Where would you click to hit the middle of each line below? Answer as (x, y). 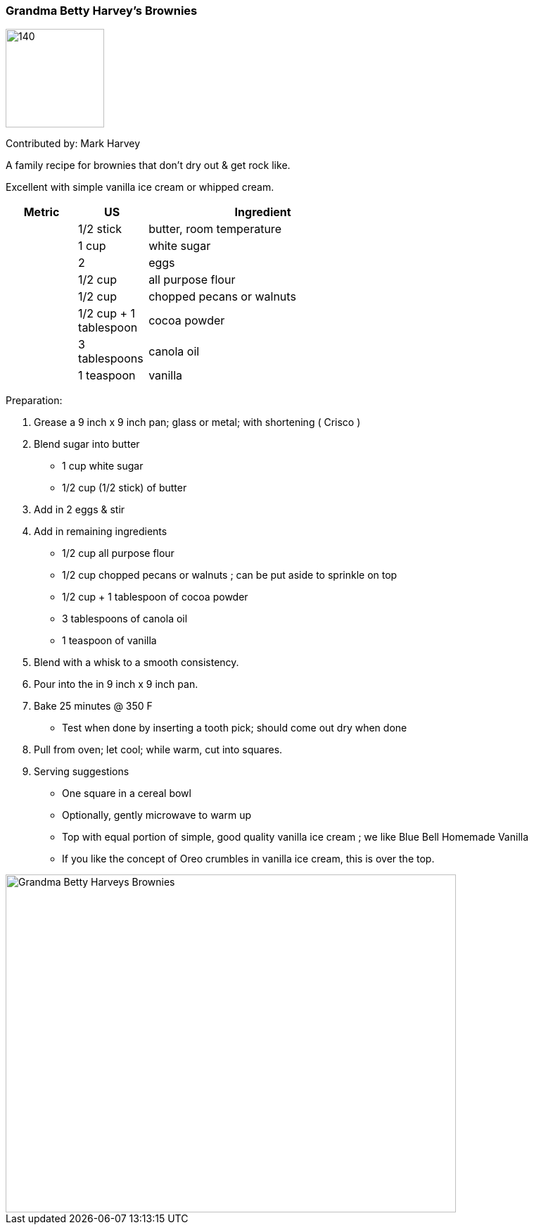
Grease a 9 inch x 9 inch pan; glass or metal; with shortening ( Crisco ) (197, 422)
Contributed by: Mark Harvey (73, 144)
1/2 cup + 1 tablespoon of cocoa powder (155, 597)
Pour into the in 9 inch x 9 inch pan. (116, 684)
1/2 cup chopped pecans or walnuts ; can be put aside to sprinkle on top (230, 575)
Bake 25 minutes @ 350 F (93, 706)
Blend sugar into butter (87, 444)
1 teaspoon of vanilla (109, 641)
